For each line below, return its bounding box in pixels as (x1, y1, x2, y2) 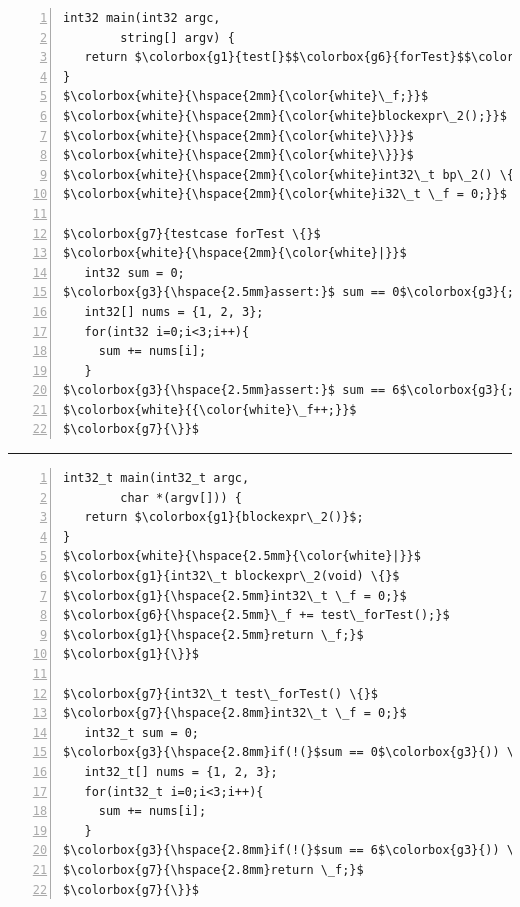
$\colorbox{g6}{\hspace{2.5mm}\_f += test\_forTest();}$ (63, 608, 450, 623)
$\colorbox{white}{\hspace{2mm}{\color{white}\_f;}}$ (63, 89, 429, 104)
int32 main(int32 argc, (63, 11, 221, 25)
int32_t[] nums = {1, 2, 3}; (84, 764, 278, 779)
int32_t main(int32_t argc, (63, 471, 250, 486)
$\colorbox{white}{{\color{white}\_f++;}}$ (63, 402, 357, 417)
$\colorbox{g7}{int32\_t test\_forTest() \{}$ (63, 686, 378, 701)
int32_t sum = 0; (84, 725, 200, 740)
